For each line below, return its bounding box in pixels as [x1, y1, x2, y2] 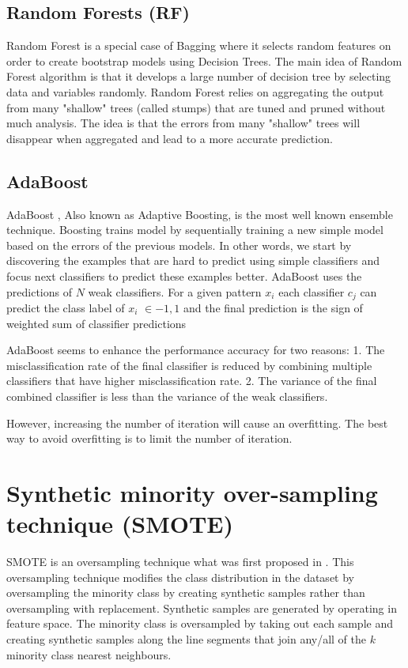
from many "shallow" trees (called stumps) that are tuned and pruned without [6, 99, 386, 115]
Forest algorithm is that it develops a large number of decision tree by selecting [6, 68, 391, 85]
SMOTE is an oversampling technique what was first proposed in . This [6, 553, 354, 570]
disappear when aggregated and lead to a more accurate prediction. [6, 130, 333, 146]
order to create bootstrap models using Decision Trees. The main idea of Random [6, 52, 402, 69]
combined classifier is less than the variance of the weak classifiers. [6, 387, 328, 404]
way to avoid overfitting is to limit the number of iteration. [6, 430, 293, 447]
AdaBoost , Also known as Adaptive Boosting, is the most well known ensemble [6, 206, 393, 222]
